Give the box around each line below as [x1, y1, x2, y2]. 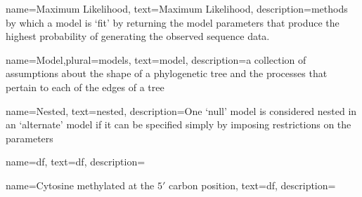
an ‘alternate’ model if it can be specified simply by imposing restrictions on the [6, 117, 351, 132]
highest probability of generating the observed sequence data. [6, 29, 270, 43]
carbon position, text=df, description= [168, 177, 336, 192]
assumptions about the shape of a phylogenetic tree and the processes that [6, 66, 328, 81]
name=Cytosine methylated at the [6, 177, 155, 192]
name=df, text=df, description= [6, 154, 146, 169]
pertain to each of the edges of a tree [6, 79, 164, 94]
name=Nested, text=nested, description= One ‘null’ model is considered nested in [6, 103, 357, 118]
